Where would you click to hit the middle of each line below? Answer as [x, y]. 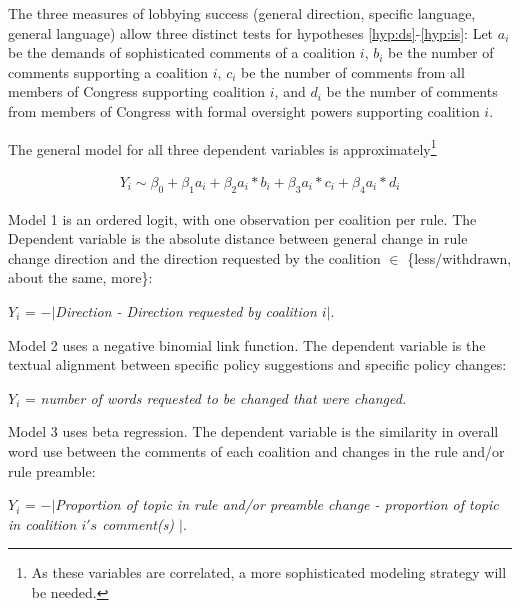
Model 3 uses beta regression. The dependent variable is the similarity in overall [253, 431]
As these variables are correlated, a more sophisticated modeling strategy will [269, 572]
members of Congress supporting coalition [137, 91]
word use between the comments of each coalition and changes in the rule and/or [256, 450]
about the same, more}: [80, 277]
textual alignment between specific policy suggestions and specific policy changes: [257, 364]
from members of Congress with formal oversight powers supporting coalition [244, 110]
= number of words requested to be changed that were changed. [215, 397]
